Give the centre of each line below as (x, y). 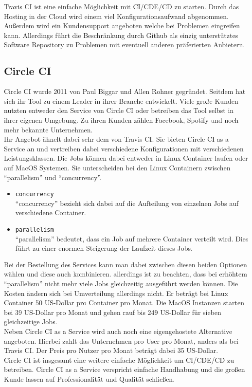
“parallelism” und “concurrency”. (53, 177)
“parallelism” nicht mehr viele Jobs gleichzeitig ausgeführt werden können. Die (121, 283)
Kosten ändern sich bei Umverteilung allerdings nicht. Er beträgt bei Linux (116, 293)
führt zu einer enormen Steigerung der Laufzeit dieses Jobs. (104, 248)
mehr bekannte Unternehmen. (48, 129)
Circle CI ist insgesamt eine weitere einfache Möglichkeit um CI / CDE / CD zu (119, 359)
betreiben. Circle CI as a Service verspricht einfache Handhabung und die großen (125, 369)
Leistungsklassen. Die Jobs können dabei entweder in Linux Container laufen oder (126, 158)
